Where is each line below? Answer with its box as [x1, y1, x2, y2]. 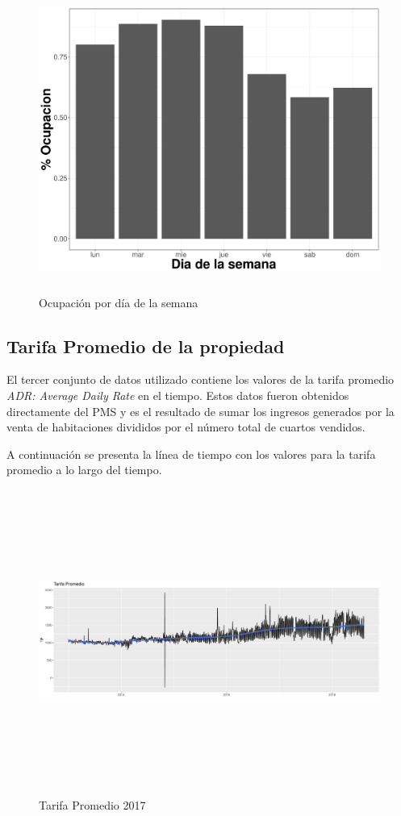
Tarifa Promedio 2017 [39, 797, 146, 814]
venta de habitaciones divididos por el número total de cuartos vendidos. [6, 418, 365, 435]
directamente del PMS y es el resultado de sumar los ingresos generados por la [6, 402, 395, 419]
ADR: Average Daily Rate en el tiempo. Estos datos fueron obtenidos [6, 386, 349, 403]
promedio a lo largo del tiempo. [6, 461, 162, 478]
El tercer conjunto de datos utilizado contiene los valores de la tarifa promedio [6, 371, 395, 388]
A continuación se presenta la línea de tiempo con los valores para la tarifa [6, 445, 376, 462]
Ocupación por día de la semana [39, 294, 198, 310]
